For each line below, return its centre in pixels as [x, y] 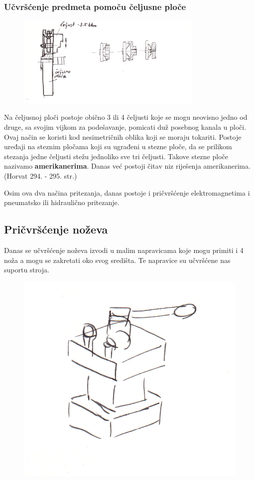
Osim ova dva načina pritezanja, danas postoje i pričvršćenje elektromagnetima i [127, 192]
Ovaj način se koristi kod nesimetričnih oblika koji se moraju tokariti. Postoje [123, 136]
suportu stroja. [27, 270]
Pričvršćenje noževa [56, 229]
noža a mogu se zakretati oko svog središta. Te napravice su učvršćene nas [117, 260]
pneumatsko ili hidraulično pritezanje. [62, 202]
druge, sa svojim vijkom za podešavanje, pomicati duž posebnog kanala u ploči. [125, 127]
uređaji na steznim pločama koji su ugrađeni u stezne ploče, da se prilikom [118, 146]
